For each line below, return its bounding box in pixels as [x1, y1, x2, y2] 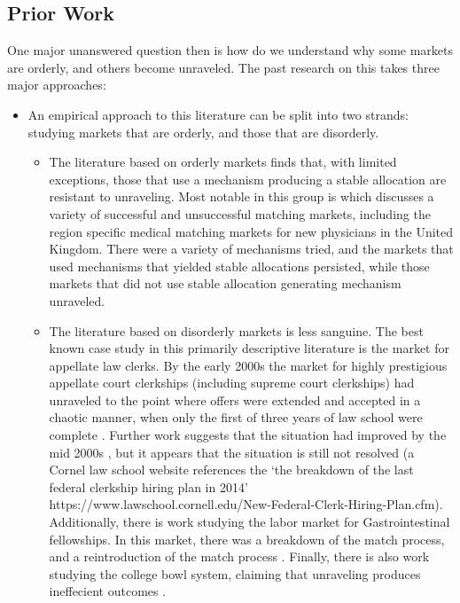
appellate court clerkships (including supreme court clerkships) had [49, 373, 415, 392]
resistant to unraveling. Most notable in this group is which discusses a [49, 187, 434, 206]
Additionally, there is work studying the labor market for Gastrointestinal [49, 513, 450, 531]
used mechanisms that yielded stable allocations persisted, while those [49, 256, 430, 275]
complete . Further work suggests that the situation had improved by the [49, 426, 447, 444]
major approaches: [7, 75, 106, 94]
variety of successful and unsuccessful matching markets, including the [49, 204, 431, 223]
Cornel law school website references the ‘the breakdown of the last [49, 460, 414, 479]
